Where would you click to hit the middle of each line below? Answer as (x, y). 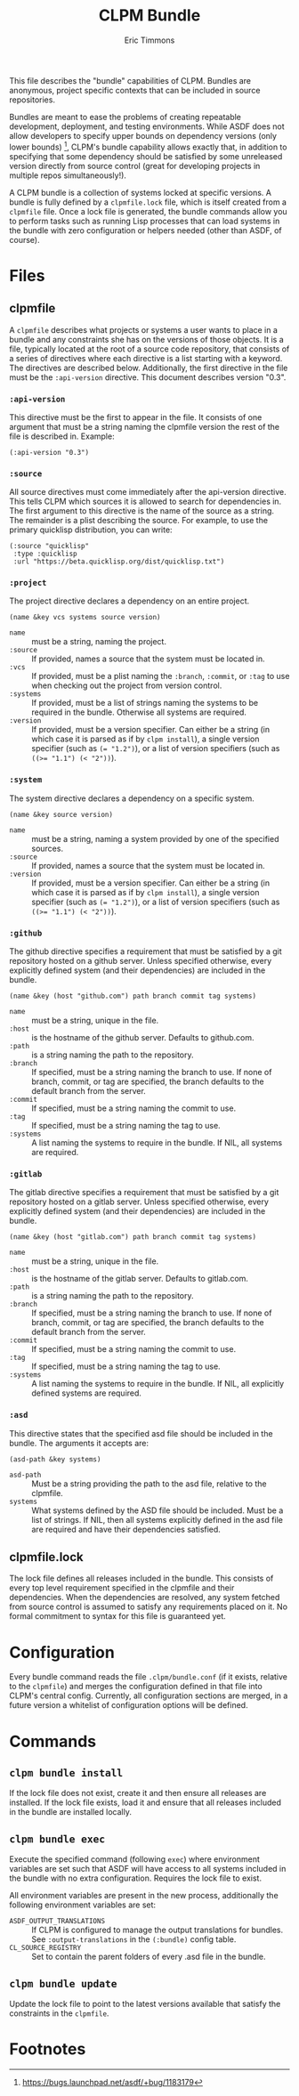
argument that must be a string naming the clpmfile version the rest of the (145, 426)
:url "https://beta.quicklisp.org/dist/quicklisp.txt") (119, 562)
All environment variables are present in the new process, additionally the (144, 1896)
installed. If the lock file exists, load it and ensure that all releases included (145, 1802)
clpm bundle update (63, 1983)
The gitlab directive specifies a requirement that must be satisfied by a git (144, 1193)
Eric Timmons (149, 40)
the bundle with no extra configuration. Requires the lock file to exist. (136, 1878)
